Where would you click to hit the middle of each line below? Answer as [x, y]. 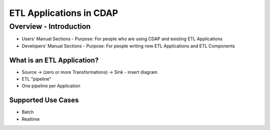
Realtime [31, 119]
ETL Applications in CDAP [64, 13]
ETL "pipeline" [37, 79]
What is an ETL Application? [54, 60]
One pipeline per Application [51, 86]
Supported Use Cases [44, 100]
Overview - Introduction [50, 26]
